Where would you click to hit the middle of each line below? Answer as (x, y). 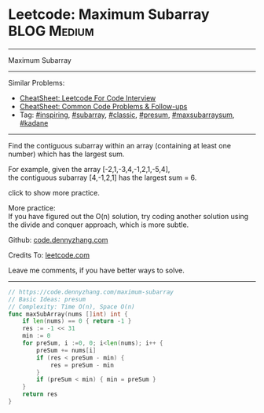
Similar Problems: (37, 82)
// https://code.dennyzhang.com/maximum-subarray (91, 292)
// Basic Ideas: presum (47, 299)
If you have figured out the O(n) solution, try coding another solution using (128, 216)
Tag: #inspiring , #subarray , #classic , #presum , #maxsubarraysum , (127, 115)
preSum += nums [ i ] (66, 350)
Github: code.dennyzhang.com (58, 239)
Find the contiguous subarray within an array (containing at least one (120, 145)
